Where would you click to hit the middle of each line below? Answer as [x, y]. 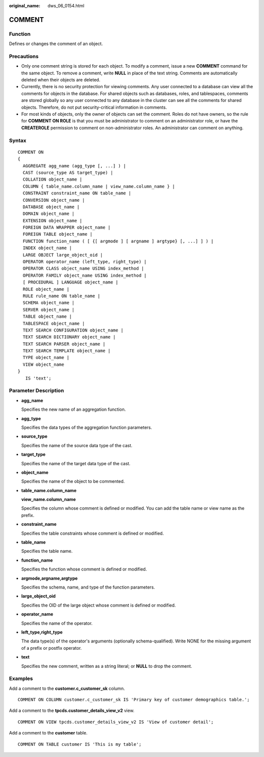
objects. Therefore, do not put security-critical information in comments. [94, 107]
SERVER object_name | [49, 309]
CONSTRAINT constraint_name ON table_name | [77, 193]
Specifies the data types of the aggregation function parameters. [87, 427]
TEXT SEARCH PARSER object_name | [64, 344]
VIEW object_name [44, 364]
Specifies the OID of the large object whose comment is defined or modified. [99, 605]
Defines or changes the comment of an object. [56, 44]
